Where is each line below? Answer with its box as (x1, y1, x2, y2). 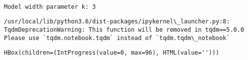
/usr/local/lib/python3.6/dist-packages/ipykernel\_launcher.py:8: (4, 18, 230, 25)
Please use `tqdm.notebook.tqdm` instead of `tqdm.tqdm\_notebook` (4, 34, 230, 41)
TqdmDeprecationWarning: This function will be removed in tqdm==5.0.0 (4, 26, 244, 33)
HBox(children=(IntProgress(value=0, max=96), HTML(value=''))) (4, 49, 219, 57)
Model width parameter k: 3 (4, 3, 96, 10)
